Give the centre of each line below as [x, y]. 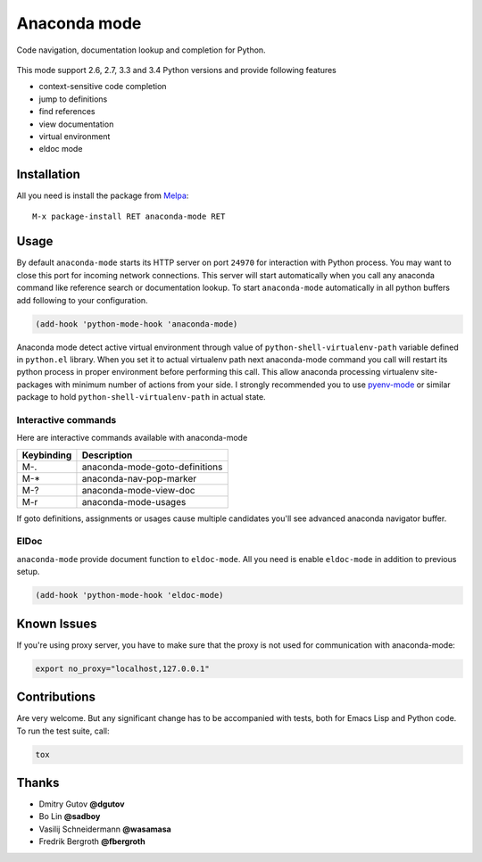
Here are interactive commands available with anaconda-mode [132, 438]
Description [107, 455]
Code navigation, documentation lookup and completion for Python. [141, 50]
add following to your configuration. [82, 300]
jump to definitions [73, 99]
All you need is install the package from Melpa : [103, 195]
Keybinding [47, 455]
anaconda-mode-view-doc [138, 490]
